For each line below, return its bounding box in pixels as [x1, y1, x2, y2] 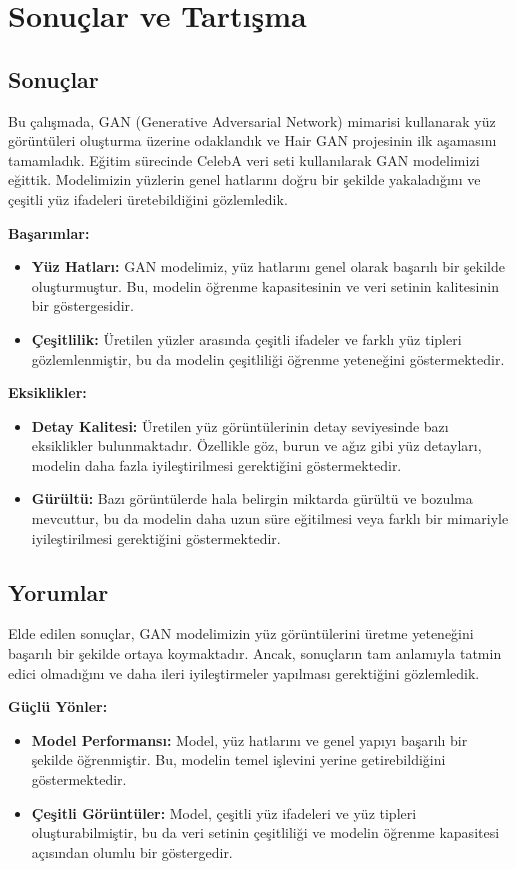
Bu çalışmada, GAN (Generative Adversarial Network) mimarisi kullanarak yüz [8, 110, 496, 131]
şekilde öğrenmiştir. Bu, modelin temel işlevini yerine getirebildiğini [31, 749, 446, 770]
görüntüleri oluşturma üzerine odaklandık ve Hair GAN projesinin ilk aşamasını [8, 130, 497, 151]
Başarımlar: [8, 222, 90, 243]
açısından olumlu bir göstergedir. [31, 841, 233, 862]
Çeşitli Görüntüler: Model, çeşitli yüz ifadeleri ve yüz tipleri [31, 802, 417, 823]
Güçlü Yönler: [8, 696, 108, 717]
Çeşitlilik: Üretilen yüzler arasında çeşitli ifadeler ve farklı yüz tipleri [31, 328, 462, 349]
